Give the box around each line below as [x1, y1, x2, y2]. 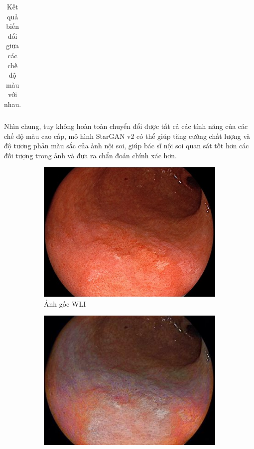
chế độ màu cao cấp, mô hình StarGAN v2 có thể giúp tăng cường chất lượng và [4, 130, 251, 141]
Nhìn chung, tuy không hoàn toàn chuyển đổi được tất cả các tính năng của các [4, 121, 248, 131]
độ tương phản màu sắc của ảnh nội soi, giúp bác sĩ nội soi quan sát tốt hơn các [4, 140, 249, 151]
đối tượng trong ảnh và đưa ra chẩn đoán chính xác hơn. [4, 150, 177, 160]
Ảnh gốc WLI [44, 298, 86, 309]
